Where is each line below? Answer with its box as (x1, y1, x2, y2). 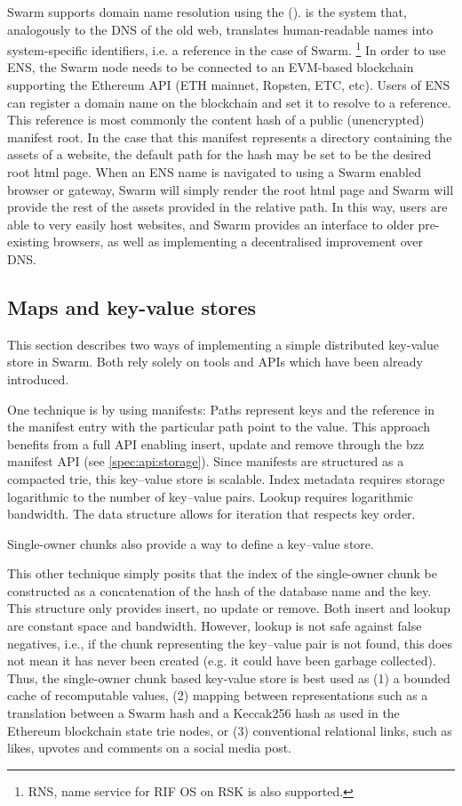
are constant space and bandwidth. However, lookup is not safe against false (7, 617, 422, 635)
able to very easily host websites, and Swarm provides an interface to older (7, 214, 414, 233)
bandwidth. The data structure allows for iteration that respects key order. (7, 504, 416, 523)
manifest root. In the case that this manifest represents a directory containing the (7, 127, 452, 146)
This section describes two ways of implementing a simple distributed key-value (7, 334, 439, 353)
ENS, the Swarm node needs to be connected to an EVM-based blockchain (7, 58, 414, 77)
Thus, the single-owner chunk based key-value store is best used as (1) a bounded (7, 668, 450, 687)
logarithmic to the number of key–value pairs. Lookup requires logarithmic (7, 487, 413, 505)
